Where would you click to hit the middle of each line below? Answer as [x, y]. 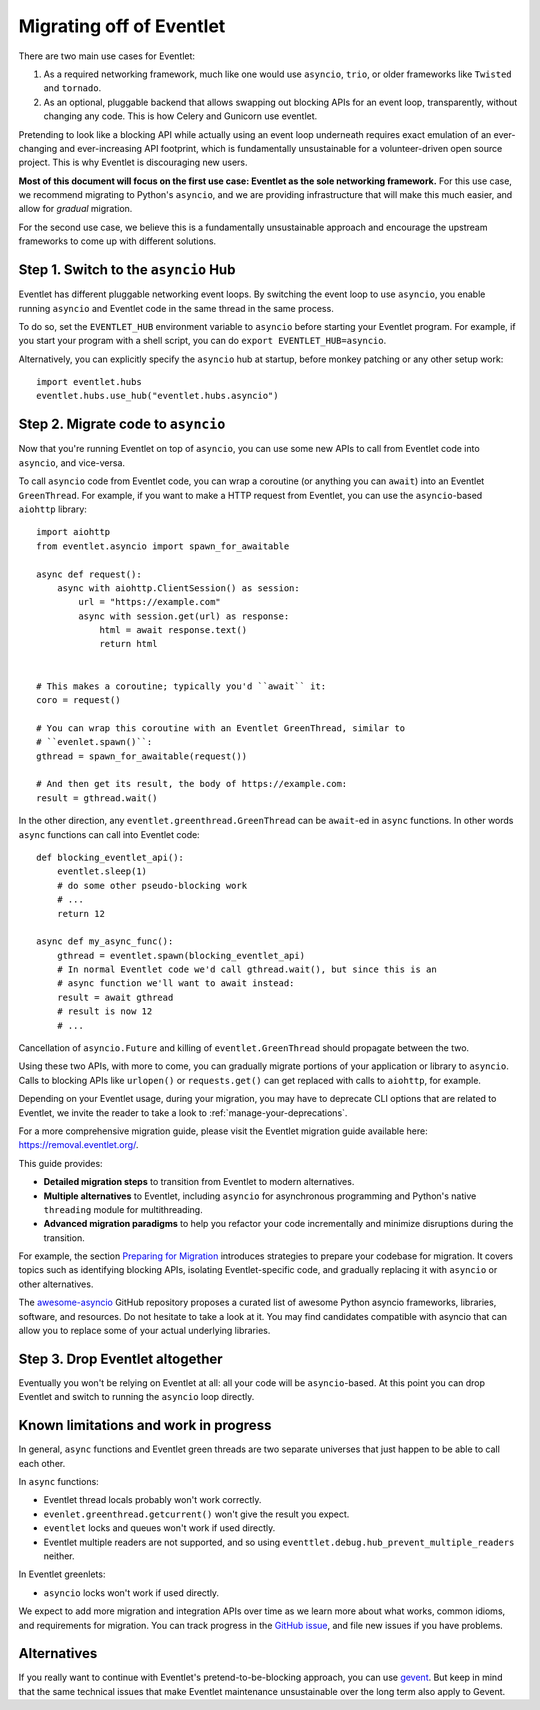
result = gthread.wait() [97, 798]
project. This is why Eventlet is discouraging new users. [133, 162]
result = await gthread [115, 997]
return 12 [80, 913]
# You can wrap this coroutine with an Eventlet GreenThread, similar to [221, 728]
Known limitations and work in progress [145, 1425]
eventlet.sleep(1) [102, 871]
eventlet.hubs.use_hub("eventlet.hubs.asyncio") [157, 396]
